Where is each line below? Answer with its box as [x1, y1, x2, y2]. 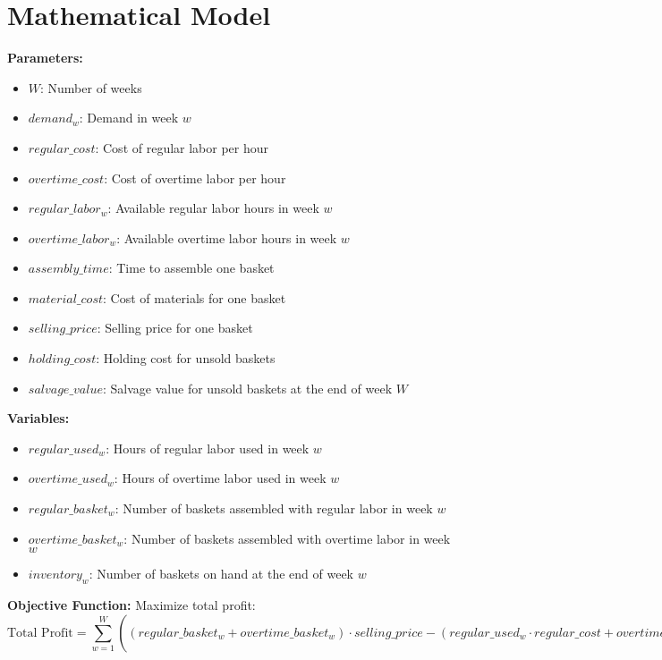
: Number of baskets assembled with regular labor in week [115, 499, 433, 518]
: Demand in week [79, 108, 179, 127]
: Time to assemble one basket [108, 258, 275, 277]
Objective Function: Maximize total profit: [7, 596, 256, 614]
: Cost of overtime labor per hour [104, 168, 286, 187]
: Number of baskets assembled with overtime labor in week [123, 529, 451, 547]
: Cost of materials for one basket [103, 288, 286, 307]
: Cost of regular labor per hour [95, 138, 269, 157]
